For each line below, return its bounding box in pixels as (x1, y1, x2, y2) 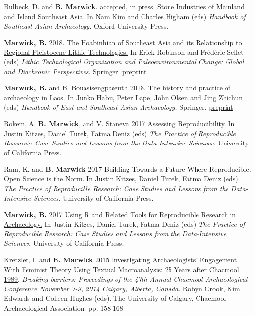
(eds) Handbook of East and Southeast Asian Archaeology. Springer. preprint (4, 102, 233, 112)
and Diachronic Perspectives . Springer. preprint (4, 66, 147, 76)
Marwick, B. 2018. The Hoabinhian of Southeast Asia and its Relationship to (4, 37, 242, 47)
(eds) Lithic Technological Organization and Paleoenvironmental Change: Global (4, 56, 244, 66)
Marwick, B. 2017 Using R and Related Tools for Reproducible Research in (4, 209, 236, 219)
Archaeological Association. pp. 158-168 (4, 303, 123, 313)
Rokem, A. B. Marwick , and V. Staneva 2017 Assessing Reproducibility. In (4, 118, 235, 128)
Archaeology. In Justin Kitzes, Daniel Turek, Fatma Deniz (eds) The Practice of (4, 219, 245, 229)
